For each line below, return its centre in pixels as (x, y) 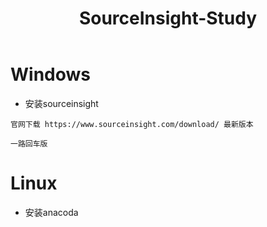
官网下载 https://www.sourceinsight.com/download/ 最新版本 (132, 124)
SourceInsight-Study (168, 18)
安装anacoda (51, 212)
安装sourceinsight (61, 103)
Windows (50, 74)
